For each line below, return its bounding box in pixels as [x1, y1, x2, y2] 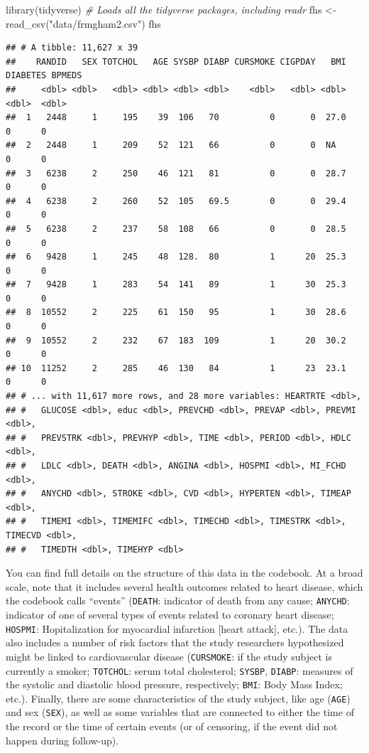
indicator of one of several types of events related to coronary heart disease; [6, 607, 334, 621]
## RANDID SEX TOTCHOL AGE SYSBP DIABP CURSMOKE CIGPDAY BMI [6, 56, 346, 67]
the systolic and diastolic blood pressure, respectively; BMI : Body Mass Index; [6, 677, 343, 692]
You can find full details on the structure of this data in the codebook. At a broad [6, 565, 363, 580]
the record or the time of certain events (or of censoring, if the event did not [6, 719, 338, 734]
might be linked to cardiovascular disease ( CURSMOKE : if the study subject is [6, 648, 332, 663]
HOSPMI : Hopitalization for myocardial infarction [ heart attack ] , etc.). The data [6, 621, 348, 636]
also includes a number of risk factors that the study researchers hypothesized [6, 635, 344, 650]
